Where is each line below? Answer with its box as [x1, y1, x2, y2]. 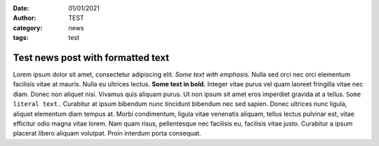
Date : [13, 4, 29, 12]
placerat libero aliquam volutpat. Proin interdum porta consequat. [13, 129, 201, 138]
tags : [13, 34, 29, 42]
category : [13, 23, 43, 32]
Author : [13, 14, 36, 22]
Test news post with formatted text [13, 51, 170, 63]
